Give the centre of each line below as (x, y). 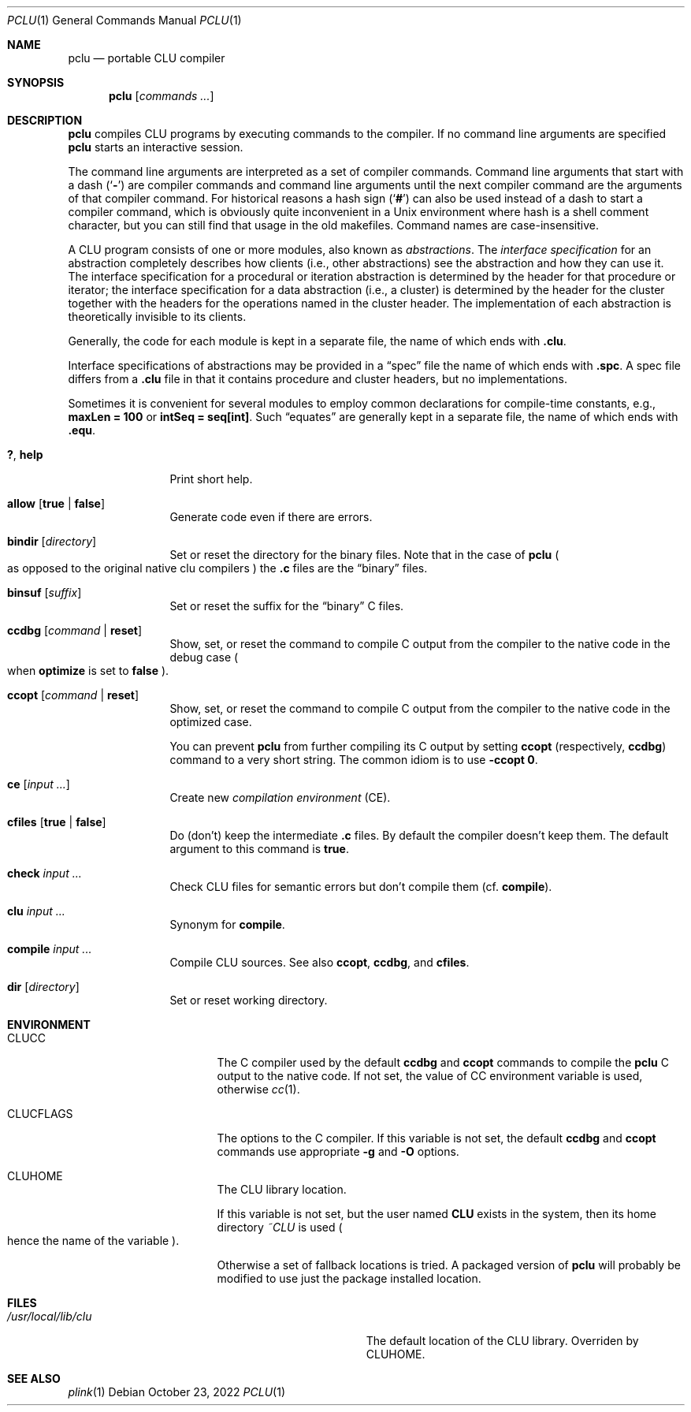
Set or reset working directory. (249, 1000)
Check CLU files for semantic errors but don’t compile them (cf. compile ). (361, 887)
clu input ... (36, 911)
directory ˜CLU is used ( (280, 1227)
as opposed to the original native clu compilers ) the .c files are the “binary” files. (217, 568)
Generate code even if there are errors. (271, 517)
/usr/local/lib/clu (50, 1316)
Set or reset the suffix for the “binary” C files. (287, 606)
